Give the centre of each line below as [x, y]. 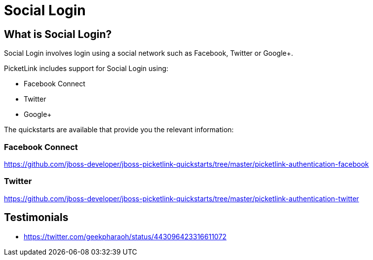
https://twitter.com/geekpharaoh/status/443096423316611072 [125, 236]
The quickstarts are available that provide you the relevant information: [119, 130]
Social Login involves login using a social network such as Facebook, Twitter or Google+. [149, 53]
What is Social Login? [58, 34]
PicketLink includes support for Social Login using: [86, 69]
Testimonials [36, 218]
